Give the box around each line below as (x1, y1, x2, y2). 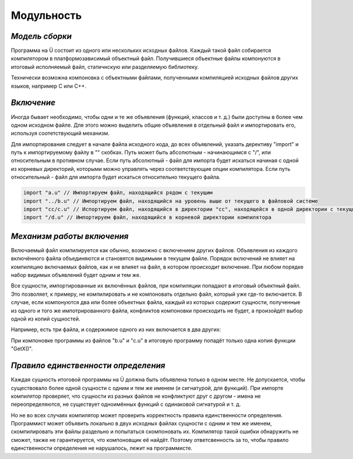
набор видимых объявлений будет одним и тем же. (11, 272, 141, 279)
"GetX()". (11, 345, 33, 352)
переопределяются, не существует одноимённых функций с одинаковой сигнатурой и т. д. (11, 401, 241, 408)
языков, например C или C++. (11, 82, 86, 90)
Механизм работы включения (11, 231, 129, 241)
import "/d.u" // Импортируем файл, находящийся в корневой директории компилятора (23, 214, 272, 221)
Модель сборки (11, 31, 72, 41)
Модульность (11, 9, 82, 22)
